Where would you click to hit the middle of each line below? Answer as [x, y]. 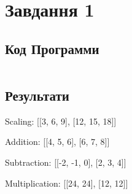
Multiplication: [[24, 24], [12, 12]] [67, 183]
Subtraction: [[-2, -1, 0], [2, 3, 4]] [66, 162]
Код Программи [52, 48]
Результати [37, 95]
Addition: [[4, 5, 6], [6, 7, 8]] [57, 142]
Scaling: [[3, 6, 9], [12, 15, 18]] [61, 121]
